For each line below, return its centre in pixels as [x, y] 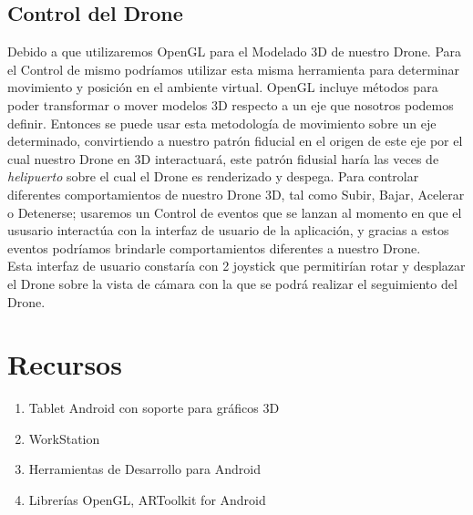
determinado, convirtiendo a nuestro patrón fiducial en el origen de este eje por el [235, 141]
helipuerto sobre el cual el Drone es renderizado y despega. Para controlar [213, 176]
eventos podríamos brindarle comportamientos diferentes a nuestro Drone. [214, 247]
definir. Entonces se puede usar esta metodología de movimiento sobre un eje [222, 123]
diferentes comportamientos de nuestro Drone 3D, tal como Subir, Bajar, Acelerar [236, 194]
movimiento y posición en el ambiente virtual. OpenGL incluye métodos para [223, 87]
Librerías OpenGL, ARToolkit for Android [147, 500]
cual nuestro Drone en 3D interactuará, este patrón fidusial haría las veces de [223, 158]
